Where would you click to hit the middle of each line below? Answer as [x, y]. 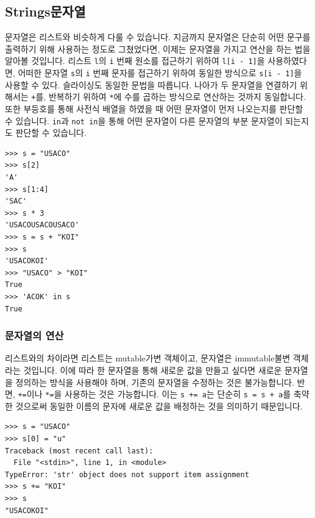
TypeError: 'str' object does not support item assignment [127, 474]
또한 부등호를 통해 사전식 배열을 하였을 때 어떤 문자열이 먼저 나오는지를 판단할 [154, 108]
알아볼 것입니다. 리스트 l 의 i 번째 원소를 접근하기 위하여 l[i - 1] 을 [135, 61]
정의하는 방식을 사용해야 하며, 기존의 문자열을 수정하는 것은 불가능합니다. [155, 382]
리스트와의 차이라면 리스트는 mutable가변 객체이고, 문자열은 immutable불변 [148, 358]
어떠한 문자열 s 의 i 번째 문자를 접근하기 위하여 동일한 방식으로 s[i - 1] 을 [160, 73]
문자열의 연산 [34, 335]
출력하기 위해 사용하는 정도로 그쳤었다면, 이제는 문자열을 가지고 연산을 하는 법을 [158, 48]
